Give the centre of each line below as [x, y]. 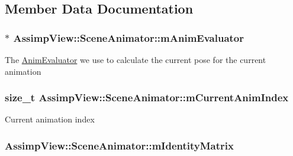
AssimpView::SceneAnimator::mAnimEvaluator [129, 37]
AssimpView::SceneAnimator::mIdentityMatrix [119, 145]
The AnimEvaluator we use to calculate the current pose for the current [136, 59]
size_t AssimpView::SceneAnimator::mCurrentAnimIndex [147, 97]
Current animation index [50, 119]
